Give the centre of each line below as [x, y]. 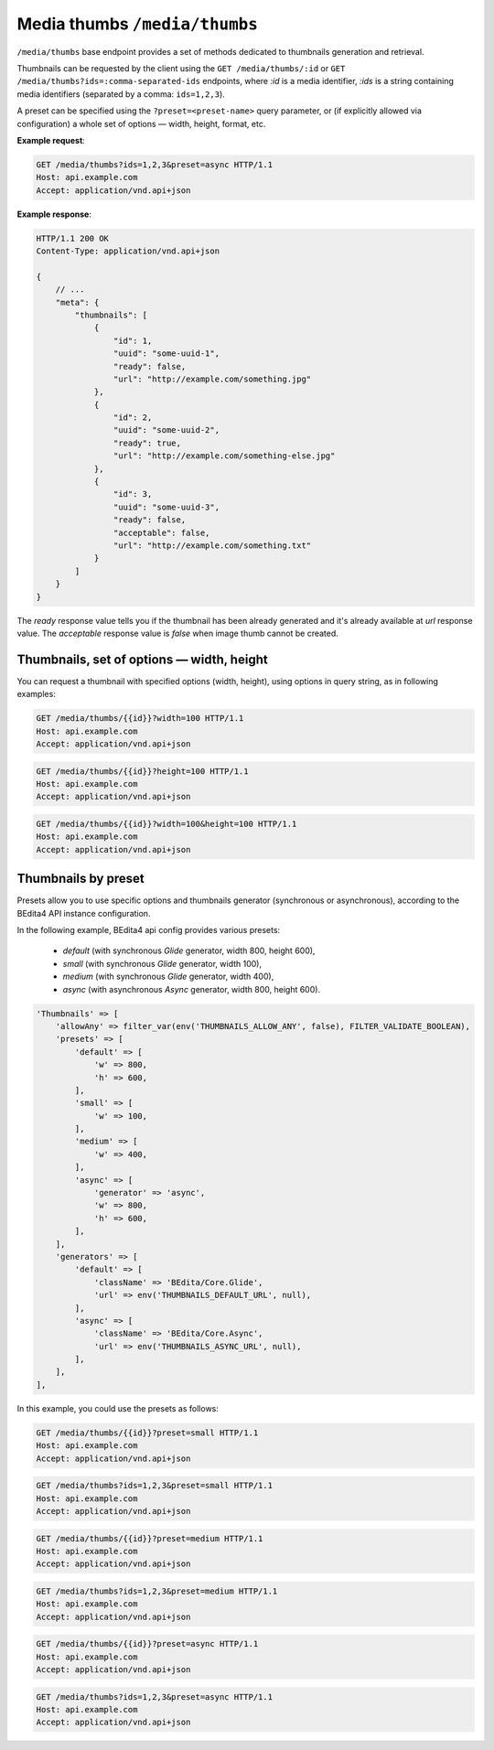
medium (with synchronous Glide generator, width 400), [168, 977]
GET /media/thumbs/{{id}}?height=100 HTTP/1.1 [142, 771]
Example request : [51, 140]
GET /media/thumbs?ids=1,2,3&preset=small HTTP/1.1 [155, 1486]
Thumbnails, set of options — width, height [143, 659]
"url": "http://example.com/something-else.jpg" [224, 456]
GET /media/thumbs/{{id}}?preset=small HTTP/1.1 [147, 1433]
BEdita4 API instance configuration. [84, 913]
